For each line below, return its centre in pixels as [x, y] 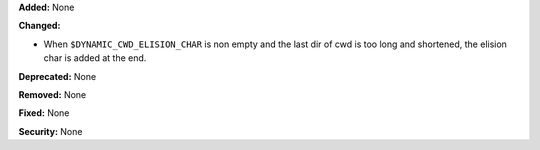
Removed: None [52, 94]
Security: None [50, 131]
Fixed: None [44, 113]
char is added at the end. [95, 58]
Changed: [39, 26]
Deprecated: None [57, 76]
